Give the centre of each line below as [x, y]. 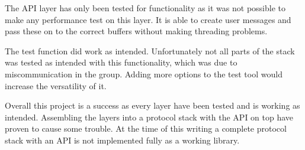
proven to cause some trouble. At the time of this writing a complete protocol [146, 128]
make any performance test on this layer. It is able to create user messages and [148, 19]
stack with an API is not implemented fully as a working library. [122, 140]
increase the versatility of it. [56, 85]
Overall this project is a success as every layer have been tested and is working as [152, 105]
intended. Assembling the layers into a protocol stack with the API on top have [149, 117]
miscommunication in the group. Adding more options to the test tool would [144, 74]
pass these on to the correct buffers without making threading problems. [136, 31]
